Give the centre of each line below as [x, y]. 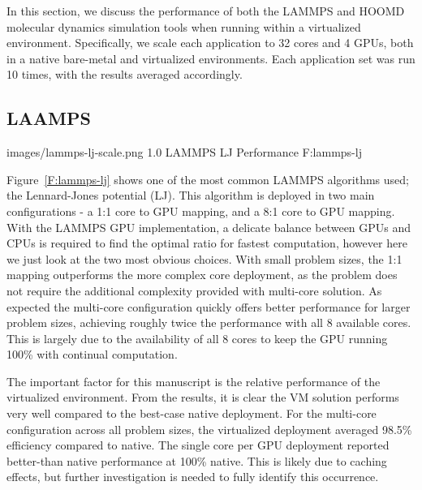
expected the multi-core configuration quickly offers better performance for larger [209, 306]
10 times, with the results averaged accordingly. [125, 74]
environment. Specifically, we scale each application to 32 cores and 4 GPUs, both [210, 43]
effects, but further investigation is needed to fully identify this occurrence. [193, 477]
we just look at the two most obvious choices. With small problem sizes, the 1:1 [205, 258]
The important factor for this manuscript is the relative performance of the [194, 381]
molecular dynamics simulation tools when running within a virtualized [184, 26]
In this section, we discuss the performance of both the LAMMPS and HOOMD [206, 11]
